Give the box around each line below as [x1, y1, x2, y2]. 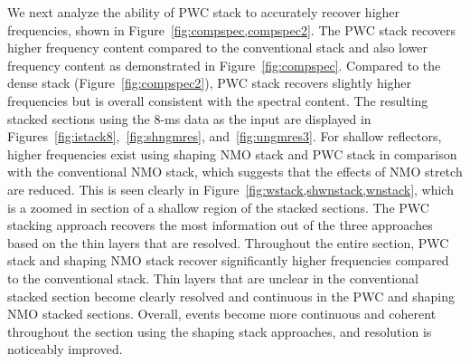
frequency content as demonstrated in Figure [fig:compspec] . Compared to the [7, 55, 441, 74]
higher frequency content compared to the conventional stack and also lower [7, 38, 428, 57]
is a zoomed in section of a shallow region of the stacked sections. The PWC [7, 197, 429, 216]
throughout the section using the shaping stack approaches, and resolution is [7, 321, 432, 340]
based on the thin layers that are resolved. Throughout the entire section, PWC [7, 233, 449, 252]
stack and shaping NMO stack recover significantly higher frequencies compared [7, 251, 449, 270]
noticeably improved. [7, 340, 123, 359]
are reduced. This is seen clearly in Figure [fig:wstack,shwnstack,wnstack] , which [7, 179, 454, 198]
